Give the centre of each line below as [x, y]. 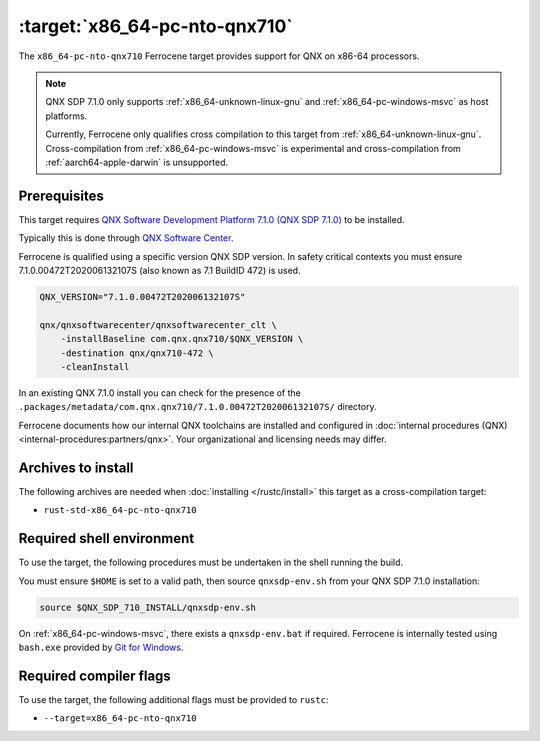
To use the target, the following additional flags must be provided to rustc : [173, 699]
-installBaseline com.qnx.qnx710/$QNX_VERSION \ [182, 339]
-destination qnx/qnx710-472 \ [137, 353]
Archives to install [76, 467]
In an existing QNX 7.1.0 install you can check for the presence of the [160, 392]
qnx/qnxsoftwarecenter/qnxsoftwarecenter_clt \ [158, 324]
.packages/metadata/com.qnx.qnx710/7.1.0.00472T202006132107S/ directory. [197, 407]
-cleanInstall [95, 366]
